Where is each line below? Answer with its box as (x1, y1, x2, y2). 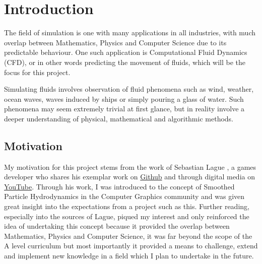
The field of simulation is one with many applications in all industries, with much (4, 27, 255, 38)
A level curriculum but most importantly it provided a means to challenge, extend (4, 240, 258, 251)
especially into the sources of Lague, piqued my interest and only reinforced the (4, 211, 249, 221)
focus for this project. (4, 67, 71, 77)
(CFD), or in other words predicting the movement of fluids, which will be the (4, 56, 246, 67)
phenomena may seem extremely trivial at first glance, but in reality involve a (4, 103, 245, 114)
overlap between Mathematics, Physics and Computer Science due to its (4, 37, 227, 47)
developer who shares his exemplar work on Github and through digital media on (4, 171, 255, 182)
